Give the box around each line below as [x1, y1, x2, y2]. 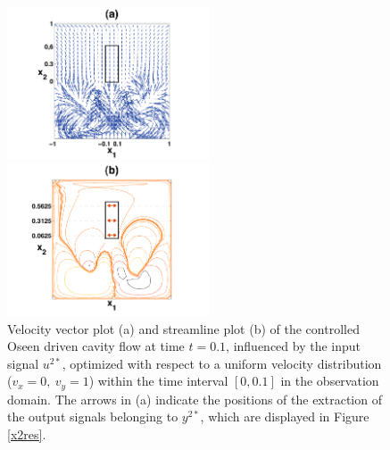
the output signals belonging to [7, 407, 178, 426]
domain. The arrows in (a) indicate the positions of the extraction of [7, 389, 382, 408]
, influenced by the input [226, 337, 361, 355]
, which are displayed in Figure [200, 407, 369, 426]
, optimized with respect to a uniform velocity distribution [62, 354, 382, 372]
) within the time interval [88, 371, 228, 390]
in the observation [280, 371, 379, 390]
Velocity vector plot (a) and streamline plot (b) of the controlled [7, 319, 360, 337]
